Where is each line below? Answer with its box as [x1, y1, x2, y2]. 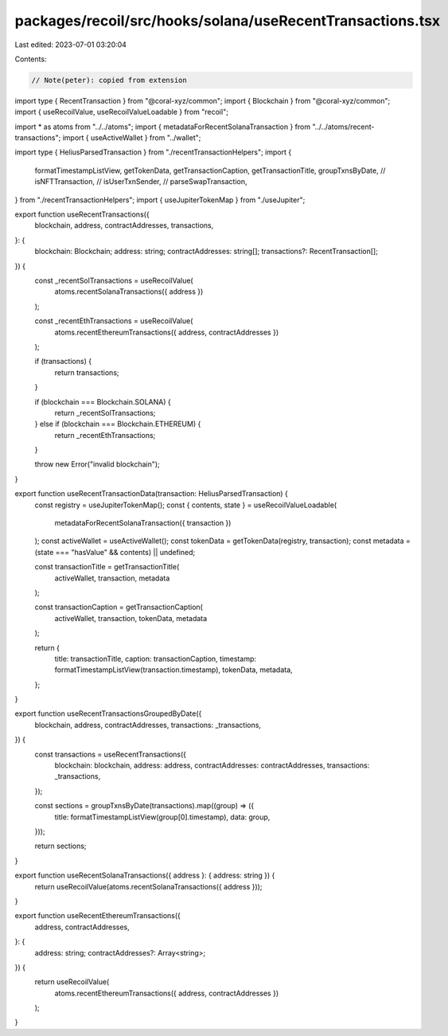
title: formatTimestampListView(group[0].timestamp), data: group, [54, 812, 271, 822]
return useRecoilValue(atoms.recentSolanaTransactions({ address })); [34, 882, 263, 891]
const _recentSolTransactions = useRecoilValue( [34, 276, 194, 285]
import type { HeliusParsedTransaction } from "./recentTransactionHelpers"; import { [14, 147, 292, 157]
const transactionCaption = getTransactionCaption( [34, 602, 203, 612]
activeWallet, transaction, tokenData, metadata [54, 613, 208, 623]
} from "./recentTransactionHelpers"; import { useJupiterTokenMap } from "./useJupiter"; [14, 195, 306, 205]
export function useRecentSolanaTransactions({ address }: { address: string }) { [14, 870, 275, 880]
